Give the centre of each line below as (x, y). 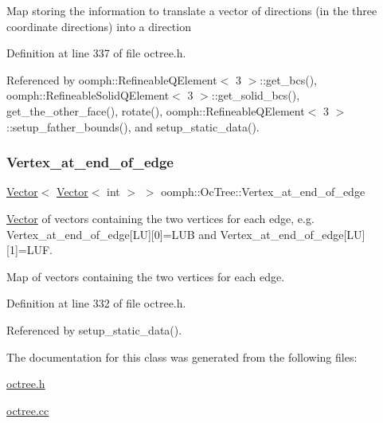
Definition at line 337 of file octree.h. (96, 53)
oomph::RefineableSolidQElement (88, 95)
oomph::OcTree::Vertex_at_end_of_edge (263, 192)
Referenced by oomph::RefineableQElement (112, 79)
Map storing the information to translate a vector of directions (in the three (192, 10)
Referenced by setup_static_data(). (94, 329)
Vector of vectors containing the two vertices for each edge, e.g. (160, 218)
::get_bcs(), (288, 79)
